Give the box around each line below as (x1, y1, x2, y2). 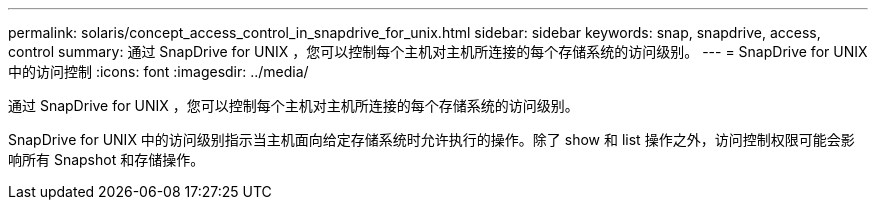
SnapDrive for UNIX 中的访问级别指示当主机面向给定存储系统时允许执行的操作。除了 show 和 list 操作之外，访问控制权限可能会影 (8, 131, 855, 148)
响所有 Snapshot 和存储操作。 (8, 151, 205, 168)
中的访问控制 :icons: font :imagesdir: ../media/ (8, 63, 309, 80)
